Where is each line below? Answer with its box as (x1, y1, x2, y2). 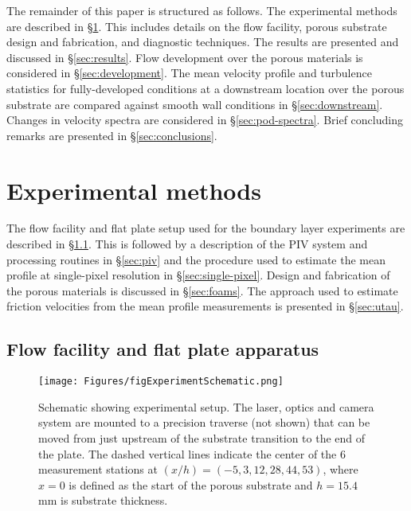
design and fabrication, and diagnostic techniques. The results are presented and (6, 33, 399, 50)
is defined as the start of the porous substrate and (68, 476, 313, 493)
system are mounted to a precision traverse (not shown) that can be (38, 414, 370, 431)
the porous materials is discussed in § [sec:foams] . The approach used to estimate (6, 282, 398, 298)
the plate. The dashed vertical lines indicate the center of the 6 (38, 445, 346, 462)
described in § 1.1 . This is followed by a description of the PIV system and (6, 236, 368, 252)
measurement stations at (38, 461, 158, 478)
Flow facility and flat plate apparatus (6, 337, 319, 361)
